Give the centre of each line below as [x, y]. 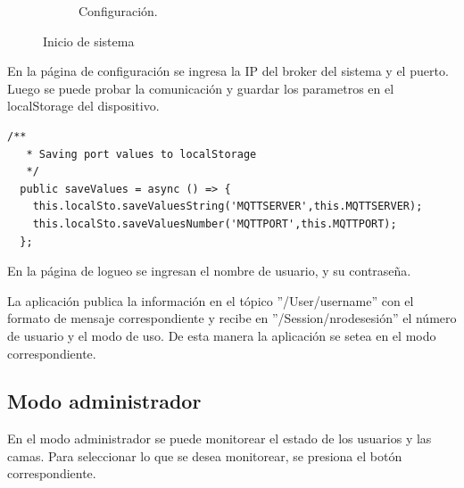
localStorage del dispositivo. [83, 106]
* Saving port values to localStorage [141, 154]
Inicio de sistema [89, 41]
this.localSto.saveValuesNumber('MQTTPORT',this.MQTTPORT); [215, 223]
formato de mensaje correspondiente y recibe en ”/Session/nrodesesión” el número [232, 318]
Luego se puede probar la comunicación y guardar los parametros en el [201, 88]
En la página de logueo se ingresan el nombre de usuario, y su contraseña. [209, 271]
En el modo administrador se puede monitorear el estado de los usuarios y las [220, 438]
